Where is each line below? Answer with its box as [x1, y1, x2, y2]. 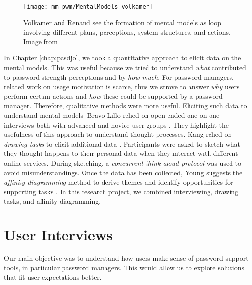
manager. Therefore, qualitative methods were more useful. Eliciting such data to [4, 100, 247, 111]
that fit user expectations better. [4, 272, 102, 282]
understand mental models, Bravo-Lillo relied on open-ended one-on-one [4, 110, 220, 120]
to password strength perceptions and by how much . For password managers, [4, 72, 234, 82]
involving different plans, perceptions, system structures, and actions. [23, 27, 231, 37]
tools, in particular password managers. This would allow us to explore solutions [4, 262, 244, 272]
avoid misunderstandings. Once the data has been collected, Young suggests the [4, 167, 243, 177]
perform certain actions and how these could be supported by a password [4, 91, 223, 101]
